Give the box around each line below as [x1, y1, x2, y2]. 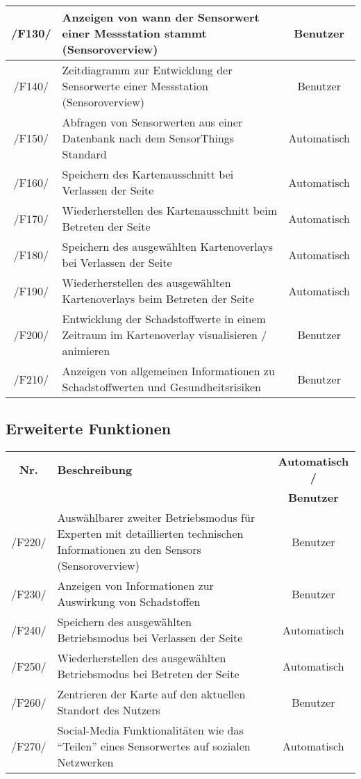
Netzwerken [57, 754, 114, 771]
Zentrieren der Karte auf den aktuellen [57, 686, 246, 703]
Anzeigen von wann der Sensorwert [62, 9, 260, 25]
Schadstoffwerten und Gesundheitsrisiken [62, 379, 261, 395]
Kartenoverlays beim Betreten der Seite [62, 290, 255, 306]
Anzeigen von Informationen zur [57, 577, 214, 594]
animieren [62, 343, 110, 359]
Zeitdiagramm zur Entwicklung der [62, 62, 233, 78]
